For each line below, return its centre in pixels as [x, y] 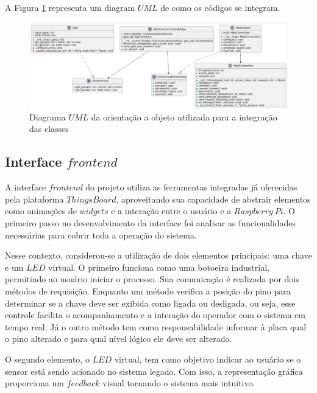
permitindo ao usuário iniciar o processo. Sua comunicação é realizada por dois [152, 279]
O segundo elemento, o [47, 359]
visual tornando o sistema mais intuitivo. [179, 383]
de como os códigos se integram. [220, 7]
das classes [49, 129]
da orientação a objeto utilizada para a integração [184, 117]
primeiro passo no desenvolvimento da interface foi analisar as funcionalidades [151, 222]
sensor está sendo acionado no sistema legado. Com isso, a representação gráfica [154, 371]
